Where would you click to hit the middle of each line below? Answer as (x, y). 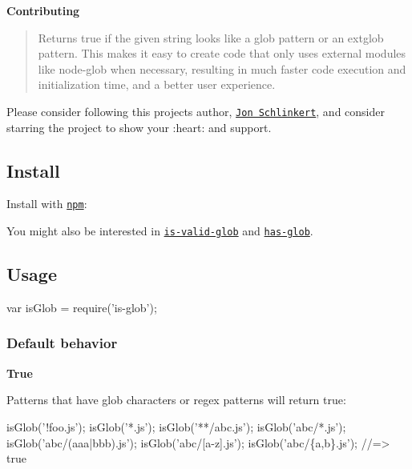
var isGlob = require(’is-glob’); (82, 307)
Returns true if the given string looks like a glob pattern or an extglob (211, 37)
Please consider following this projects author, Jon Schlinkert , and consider (196, 111)
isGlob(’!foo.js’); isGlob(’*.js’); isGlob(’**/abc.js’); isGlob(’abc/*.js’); (176, 426)
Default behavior (62, 343)
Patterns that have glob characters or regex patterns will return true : (176, 400)
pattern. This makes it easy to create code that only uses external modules (222, 53)
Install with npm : (47, 204)
